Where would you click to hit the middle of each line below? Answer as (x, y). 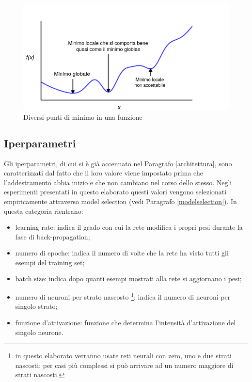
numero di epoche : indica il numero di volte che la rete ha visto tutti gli (122, 253)
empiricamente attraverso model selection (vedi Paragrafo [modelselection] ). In (120, 201)
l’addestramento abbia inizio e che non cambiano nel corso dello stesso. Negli (118, 182)
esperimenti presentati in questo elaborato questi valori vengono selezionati (115, 192)
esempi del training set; (50, 262)
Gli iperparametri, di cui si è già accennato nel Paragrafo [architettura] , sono (118, 163)
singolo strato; (36, 306)
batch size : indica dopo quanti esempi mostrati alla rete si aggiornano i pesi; (128, 279)
